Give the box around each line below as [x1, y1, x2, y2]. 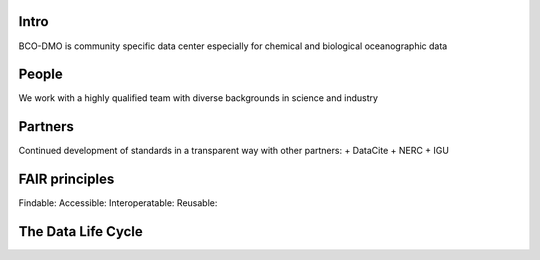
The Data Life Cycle [18, 223, 144, 240]
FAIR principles [18, 171, 115, 188]
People [18, 66, 64, 83]
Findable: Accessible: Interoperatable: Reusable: [18, 197, 218, 209]
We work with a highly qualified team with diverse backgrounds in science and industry [18, 92, 379, 104]
